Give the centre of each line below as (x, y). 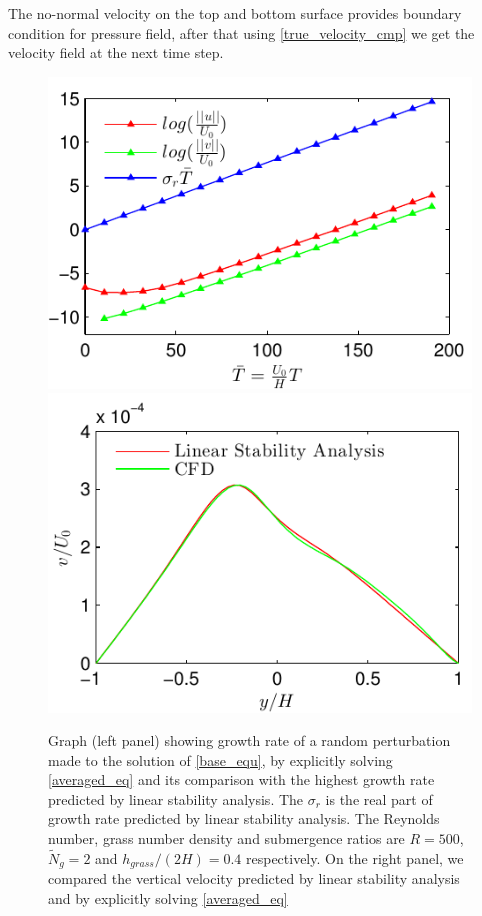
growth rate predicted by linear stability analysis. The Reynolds (244, 818)
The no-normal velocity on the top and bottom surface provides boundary (235, 13)
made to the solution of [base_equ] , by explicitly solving (220, 759)
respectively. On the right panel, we (354, 857)
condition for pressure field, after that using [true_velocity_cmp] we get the (241, 32)
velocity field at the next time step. (116, 52)
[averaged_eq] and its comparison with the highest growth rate (241, 779)
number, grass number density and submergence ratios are (226, 838)
